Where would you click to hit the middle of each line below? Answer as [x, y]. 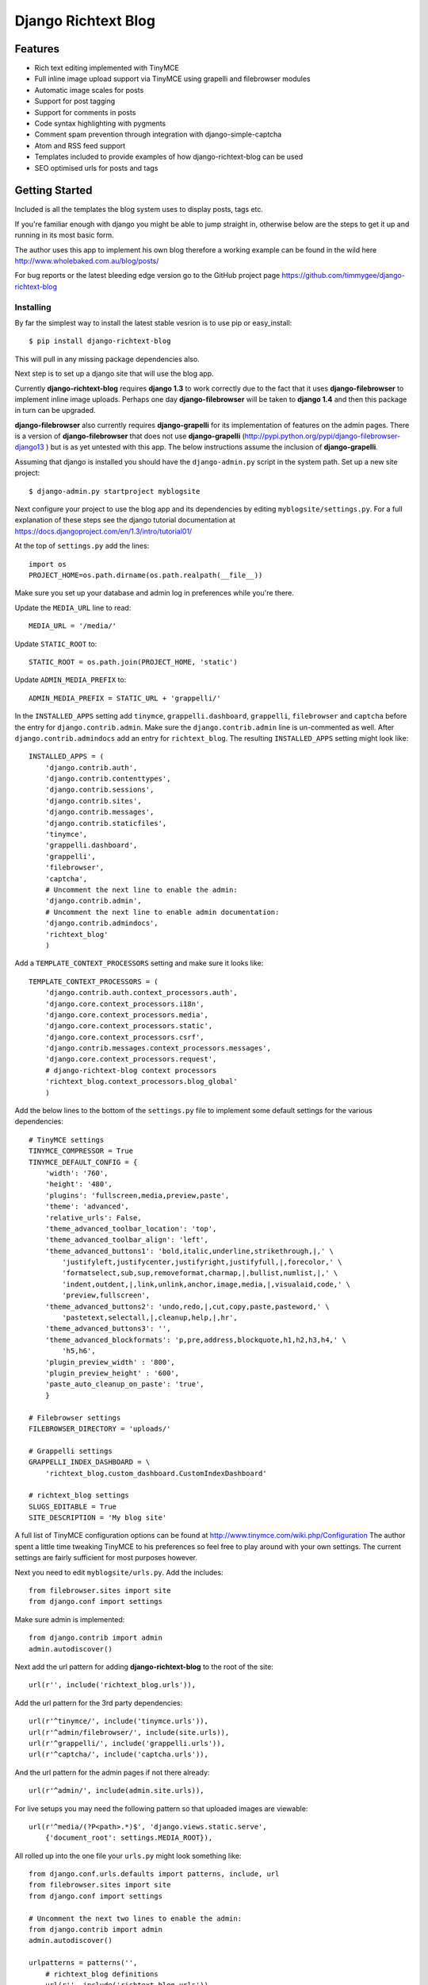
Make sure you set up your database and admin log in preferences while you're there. [155, 593]
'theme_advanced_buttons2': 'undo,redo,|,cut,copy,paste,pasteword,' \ [187, 1307]
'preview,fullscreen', [106, 1295]
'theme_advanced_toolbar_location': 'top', [131, 1228]
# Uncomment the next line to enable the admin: [141, 890]
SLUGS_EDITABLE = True [73, 1506]
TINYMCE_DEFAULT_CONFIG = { [83, 1162]
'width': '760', [76, 1173]
